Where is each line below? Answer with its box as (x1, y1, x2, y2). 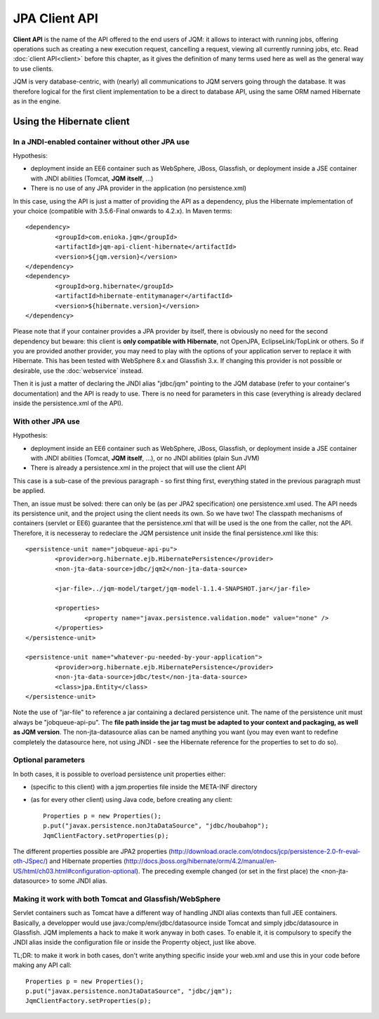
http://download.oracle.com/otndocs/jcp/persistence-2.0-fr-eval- (171, 847, 361, 855)
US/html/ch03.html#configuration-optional (13, 867, 137, 875)
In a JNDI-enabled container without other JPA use (13, 137, 189, 147)
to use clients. (13, 64, 54, 73)
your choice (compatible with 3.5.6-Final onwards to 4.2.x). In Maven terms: (13, 207, 233, 215)
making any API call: (13, 961, 72, 969)
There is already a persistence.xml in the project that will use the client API (30, 464, 246, 472)
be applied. (13, 487, 46, 495)
